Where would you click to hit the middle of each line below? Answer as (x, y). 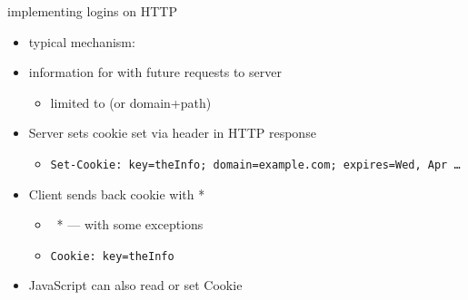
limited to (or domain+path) (131, 102)
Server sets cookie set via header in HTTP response (172, 133)
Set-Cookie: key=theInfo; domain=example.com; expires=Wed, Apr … (255, 165)
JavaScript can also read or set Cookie (135, 285)
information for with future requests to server (155, 72)
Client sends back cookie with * (117, 194)
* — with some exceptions (130, 224)
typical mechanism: (82, 41)
